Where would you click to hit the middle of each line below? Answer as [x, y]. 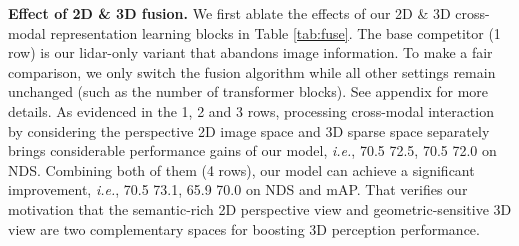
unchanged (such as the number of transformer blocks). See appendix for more [248, 91]
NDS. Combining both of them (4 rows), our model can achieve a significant [241, 169]
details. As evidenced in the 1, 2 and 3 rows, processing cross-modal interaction [251, 110]
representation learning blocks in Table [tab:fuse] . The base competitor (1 [275, 32]
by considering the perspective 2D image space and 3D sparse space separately [249, 130]
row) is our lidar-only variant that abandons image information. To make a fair [250, 52]
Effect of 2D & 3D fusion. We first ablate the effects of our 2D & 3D [229, 13]
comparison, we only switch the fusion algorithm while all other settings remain [252, 71]
